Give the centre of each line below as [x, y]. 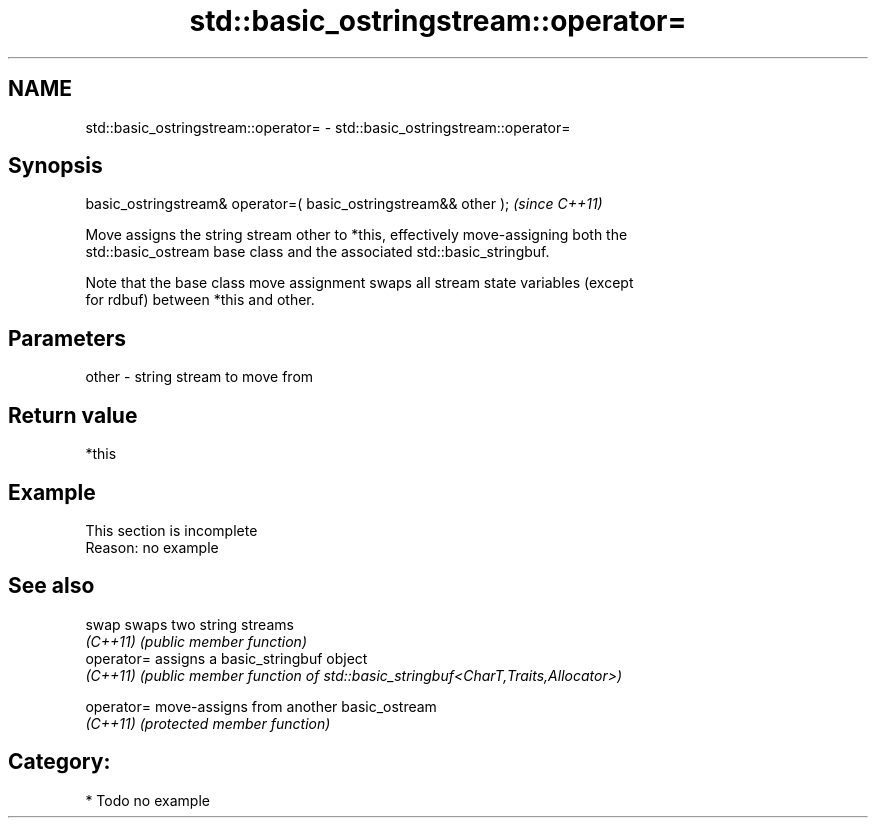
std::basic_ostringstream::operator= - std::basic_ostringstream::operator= [328, 127]
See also [51, 586]
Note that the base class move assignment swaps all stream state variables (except [359, 283]
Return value [73, 415]
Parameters [67, 338]
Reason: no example [152, 547]
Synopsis [55, 166]
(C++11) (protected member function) [208, 723]
